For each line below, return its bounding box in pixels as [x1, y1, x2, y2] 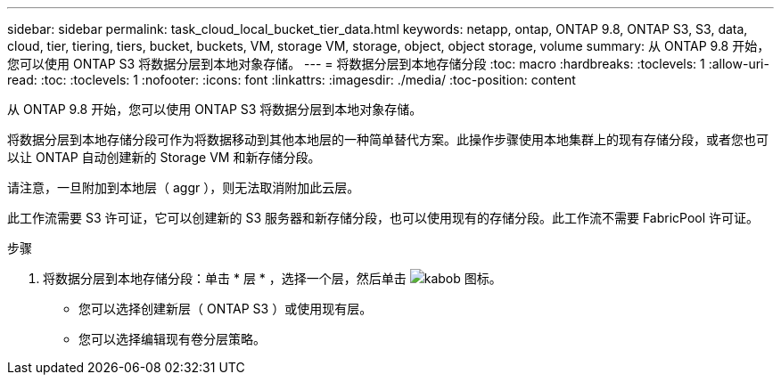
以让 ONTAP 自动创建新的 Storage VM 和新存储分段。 [7, 150, 321, 165]
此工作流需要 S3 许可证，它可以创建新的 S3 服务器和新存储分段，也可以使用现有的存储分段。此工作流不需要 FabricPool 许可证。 [7, 210, 760, 225]
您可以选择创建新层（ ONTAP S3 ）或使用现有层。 [78, 301, 373, 316]
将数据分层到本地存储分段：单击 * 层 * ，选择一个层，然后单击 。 [43, 271, 502, 286]
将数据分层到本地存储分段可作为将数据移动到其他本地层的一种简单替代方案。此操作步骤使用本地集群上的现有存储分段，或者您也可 [7, 132, 769, 147]
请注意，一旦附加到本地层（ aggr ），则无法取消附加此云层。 [7, 180, 360, 195]
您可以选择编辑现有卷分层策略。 [78, 331, 266, 346]
